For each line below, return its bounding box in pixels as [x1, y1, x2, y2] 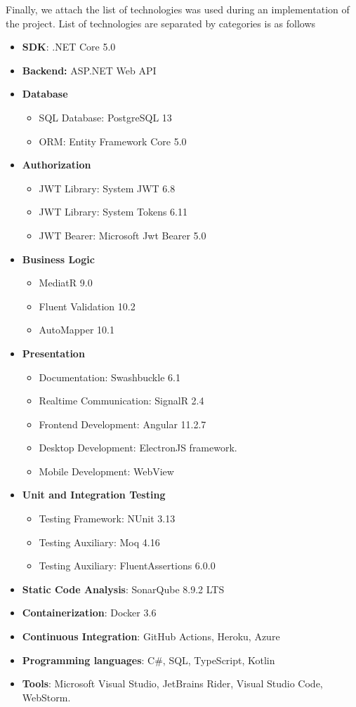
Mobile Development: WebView [39, 463, 174, 478]
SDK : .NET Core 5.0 [22, 39, 116, 54]
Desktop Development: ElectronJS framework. [39, 440, 237, 455]
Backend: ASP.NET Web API [22, 62, 157, 77]
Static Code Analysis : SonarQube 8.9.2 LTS [22, 581, 225, 596]
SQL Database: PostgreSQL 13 [39, 110, 172, 124]
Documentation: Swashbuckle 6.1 [39, 369, 180, 384]
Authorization [22, 157, 91, 172]
